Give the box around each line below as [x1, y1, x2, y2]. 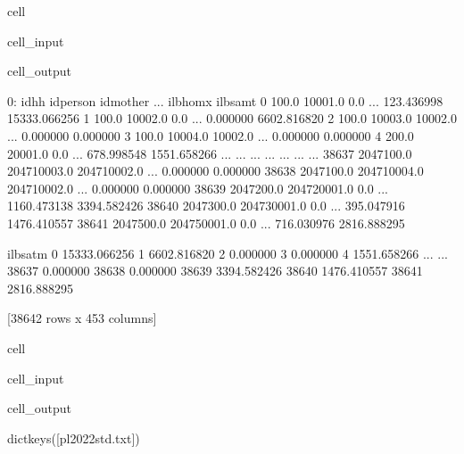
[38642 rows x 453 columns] [7, 309, 157, 327]
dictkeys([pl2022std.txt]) [7, 428, 140, 447]
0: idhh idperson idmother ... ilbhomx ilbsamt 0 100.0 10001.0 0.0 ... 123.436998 [7, 91, 443, 110]
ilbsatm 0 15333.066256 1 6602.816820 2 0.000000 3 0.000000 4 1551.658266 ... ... [7, 244, 448, 262]
